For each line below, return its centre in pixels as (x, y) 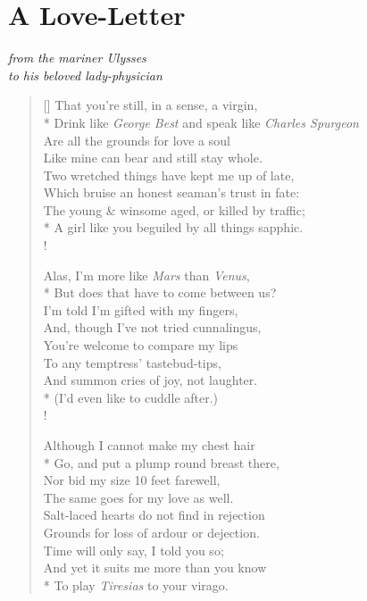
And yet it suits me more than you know (155, 568)
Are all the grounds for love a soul (137, 140)
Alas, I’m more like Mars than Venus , (146, 275)
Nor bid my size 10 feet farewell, (132, 480)
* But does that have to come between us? (160, 292)
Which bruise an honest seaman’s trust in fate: (171, 192)
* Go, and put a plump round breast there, (161, 462)
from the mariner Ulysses (77, 58)
